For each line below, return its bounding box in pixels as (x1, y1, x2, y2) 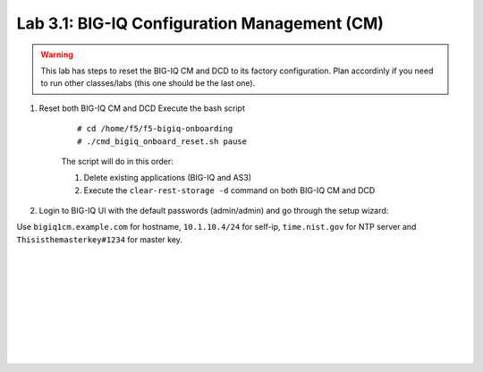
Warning (40, 49, 73, 60)
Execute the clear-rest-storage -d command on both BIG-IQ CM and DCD (83, 184, 376, 196)
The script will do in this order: (61, 156, 174, 166)
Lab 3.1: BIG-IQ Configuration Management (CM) (16, 13, 385, 33)
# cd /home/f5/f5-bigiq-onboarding (77, 123, 233, 134)
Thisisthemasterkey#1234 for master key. (16, 233, 183, 245)
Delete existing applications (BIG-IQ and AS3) (83, 173, 252, 183)
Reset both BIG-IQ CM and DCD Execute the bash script (38, 103, 246, 114)
